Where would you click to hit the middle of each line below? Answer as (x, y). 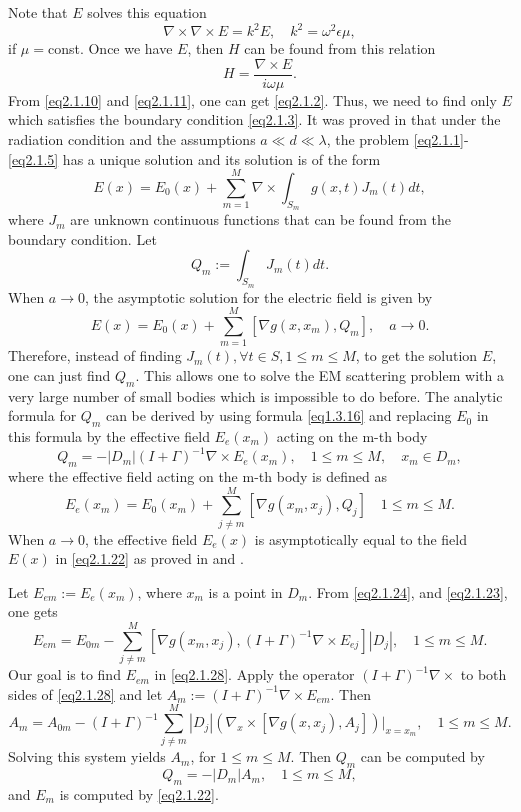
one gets (33, 611)
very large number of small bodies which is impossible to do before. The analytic (255, 395)
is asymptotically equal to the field (360, 538)
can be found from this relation (340, 48)
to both (483, 674)
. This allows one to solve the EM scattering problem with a (319, 374)
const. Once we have (110, 48)
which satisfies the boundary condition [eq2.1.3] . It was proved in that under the (254, 119)
